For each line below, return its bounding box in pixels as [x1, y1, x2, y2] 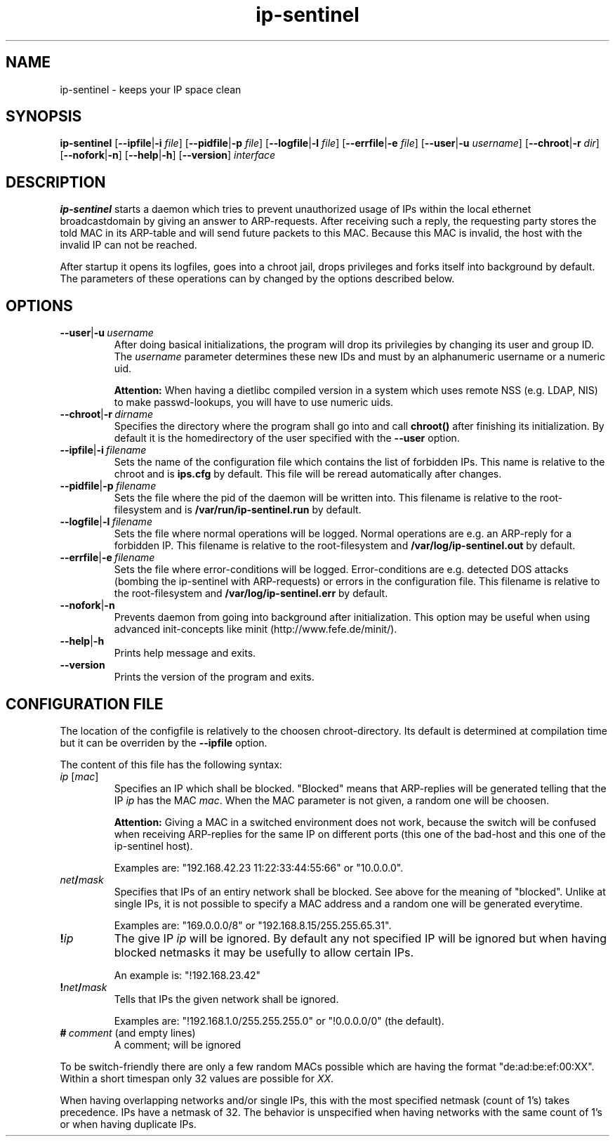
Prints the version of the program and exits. [114, 671, 315, 683]
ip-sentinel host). [114, 839, 193, 852]
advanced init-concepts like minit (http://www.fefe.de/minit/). [114, 623, 397, 636]
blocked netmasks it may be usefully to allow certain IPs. [114, 945, 414, 959]
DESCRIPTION [6, 173, 106, 191]
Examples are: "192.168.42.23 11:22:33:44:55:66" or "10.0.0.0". [114, 861, 404, 874]
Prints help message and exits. [114, 647, 256, 659]
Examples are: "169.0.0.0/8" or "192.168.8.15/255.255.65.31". [114, 919, 392, 931]
